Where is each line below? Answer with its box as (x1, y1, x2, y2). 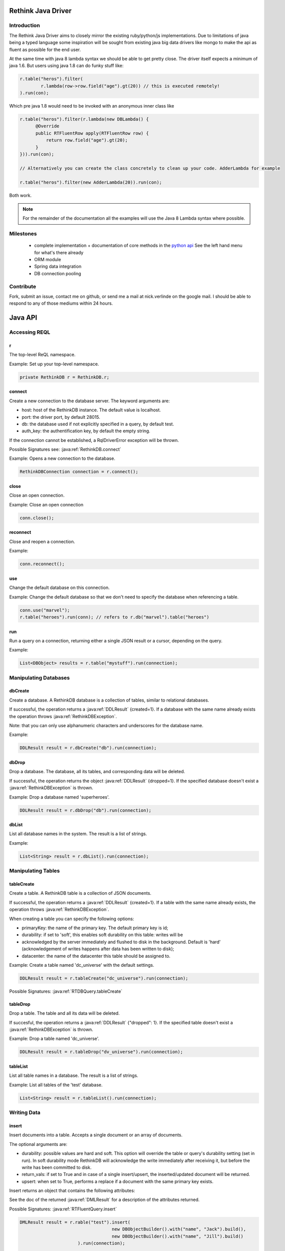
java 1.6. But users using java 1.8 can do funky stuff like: (9, 63, 124, 69)
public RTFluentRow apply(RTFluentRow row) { (35, 130, 149, 136)
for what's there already (34, 249, 84, 255)
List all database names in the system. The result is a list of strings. (9, 831, 147, 837)
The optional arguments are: (9, 1141, 67, 1147)
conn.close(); (19, 515, 54, 520)
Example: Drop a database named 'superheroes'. (9, 794, 110, 800)
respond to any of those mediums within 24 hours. (9, 300, 113, 306)
